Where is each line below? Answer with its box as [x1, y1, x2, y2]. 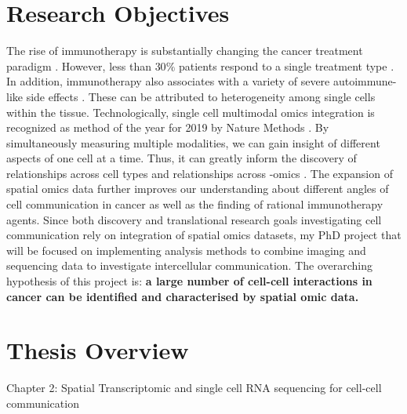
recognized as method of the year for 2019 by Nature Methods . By [6, 119, 329, 136]
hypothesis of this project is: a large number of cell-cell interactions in [6, 273, 372, 289]
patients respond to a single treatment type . [178, 57, 394, 74]
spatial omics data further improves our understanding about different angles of [6, 180, 389, 197]
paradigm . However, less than [6, 57, 151, 74]
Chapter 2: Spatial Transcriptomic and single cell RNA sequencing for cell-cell [6, 379, 382, 396]
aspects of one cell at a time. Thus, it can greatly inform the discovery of [6, 150, 357, 166]
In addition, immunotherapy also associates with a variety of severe [6, 73, 330, 89]
